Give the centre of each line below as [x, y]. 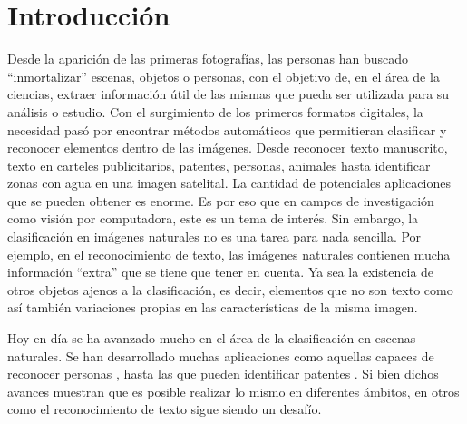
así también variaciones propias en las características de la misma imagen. [213, 307]
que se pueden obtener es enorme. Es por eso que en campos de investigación [221, 200]
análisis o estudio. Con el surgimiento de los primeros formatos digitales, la [215, 111]
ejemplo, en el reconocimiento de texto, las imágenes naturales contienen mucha [229, 254]
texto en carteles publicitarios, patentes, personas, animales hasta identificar [219, 165]
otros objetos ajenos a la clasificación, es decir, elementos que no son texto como [230, 289]
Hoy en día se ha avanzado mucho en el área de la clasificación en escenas [212, 338]
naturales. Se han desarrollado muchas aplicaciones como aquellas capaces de [221, 355]
